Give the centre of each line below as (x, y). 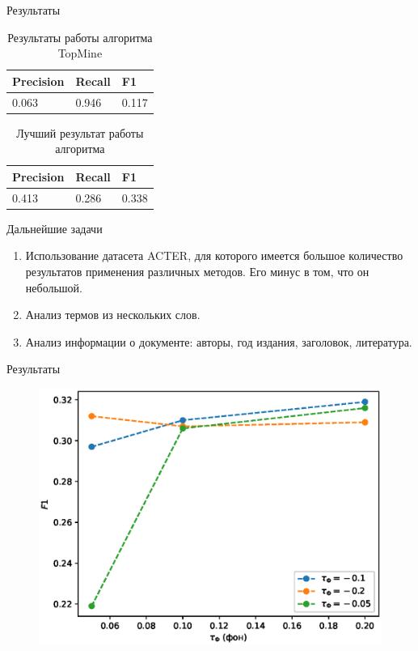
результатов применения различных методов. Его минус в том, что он (197, 272)
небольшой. (54, 287)
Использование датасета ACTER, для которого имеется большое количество (214, 255)
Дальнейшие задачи (55, 228)
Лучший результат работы (80, 132)
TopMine (80, 53)
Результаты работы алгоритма (80, 37)
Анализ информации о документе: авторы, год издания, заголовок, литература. (219, 341)
